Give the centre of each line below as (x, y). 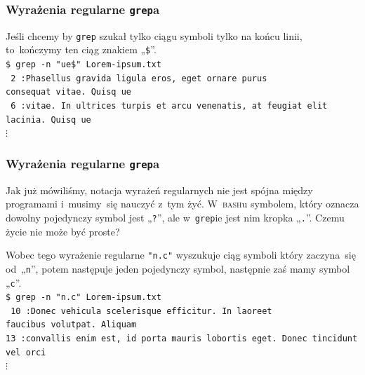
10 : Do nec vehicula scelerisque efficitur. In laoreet (141, 311)
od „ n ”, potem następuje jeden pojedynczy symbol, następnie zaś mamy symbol (178, 268)
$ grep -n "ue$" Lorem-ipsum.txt (84, 65)
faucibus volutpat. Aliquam (71, 325)
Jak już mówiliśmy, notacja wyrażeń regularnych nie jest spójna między (159, 190)
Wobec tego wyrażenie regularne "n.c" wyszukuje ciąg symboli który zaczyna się (181, 255)
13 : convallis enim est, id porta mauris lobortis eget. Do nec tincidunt (182, 339)
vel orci (26, 352)
